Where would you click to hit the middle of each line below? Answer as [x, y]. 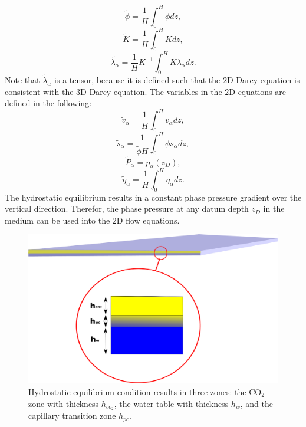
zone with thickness [64, 403]
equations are [262, 91]
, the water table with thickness [171, 403]
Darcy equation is [268, 80]
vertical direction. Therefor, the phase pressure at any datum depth [127, 208]
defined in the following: [48, 103]
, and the [256, 403]
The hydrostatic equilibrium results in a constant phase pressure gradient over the [153, 197]
